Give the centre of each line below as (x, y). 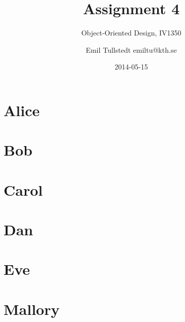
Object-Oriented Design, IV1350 (131, 33)
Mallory (32, 309)
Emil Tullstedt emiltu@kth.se (131, 49)
